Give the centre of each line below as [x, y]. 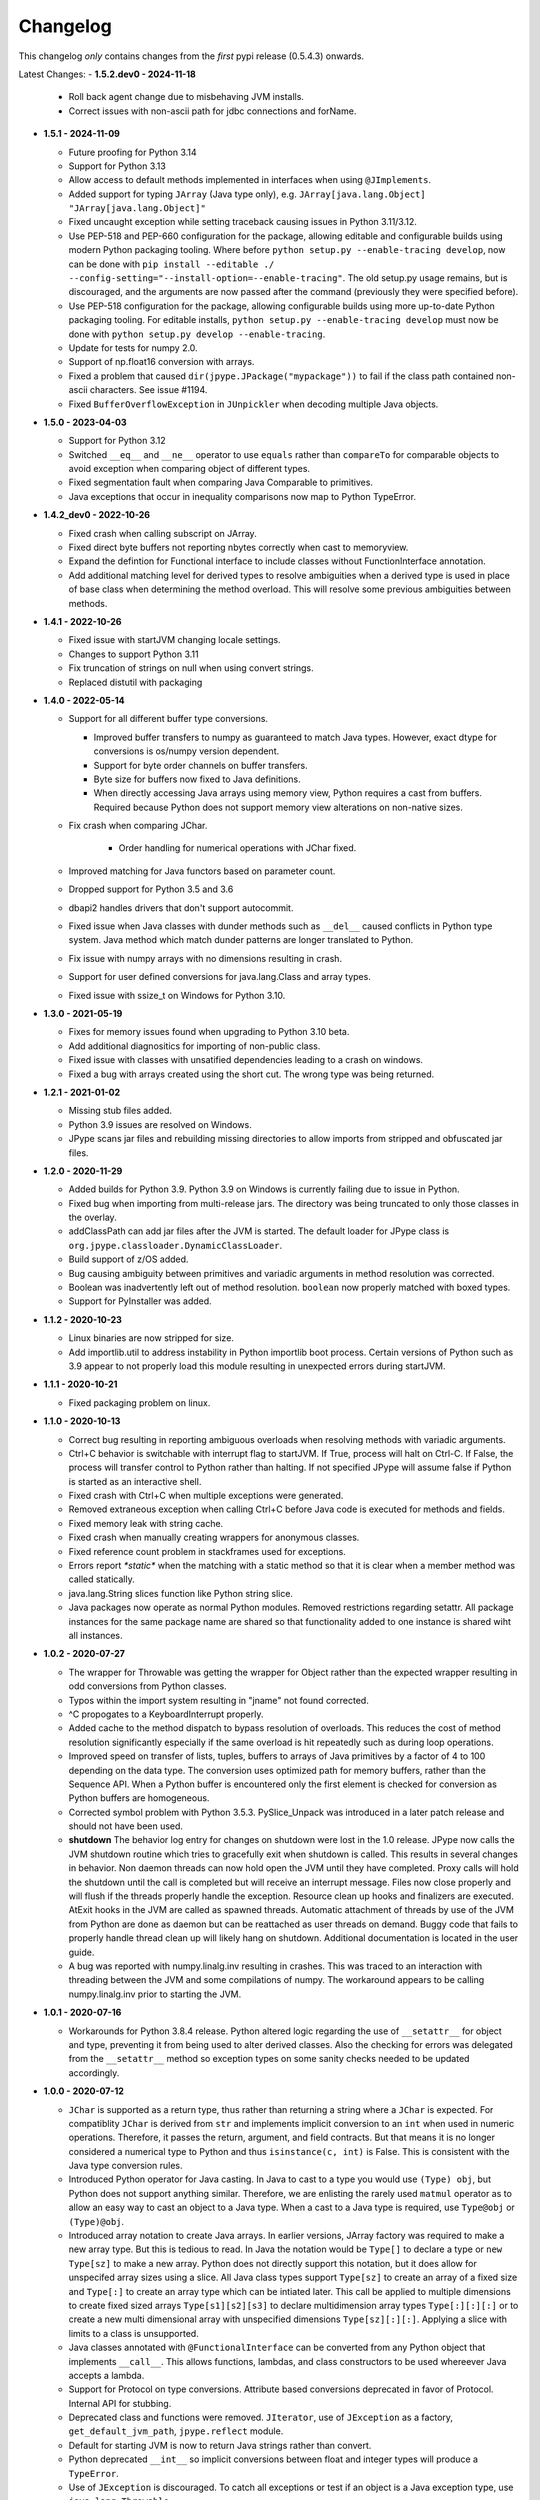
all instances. [95, 1635]
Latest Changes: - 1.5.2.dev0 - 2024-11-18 [107, 74]
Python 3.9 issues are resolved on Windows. [160, 1124]
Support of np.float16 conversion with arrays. [161, 362]
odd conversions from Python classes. [147, 1686]
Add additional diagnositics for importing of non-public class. [194, 1046]
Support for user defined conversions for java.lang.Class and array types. [220, 977]
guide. [81, 1952]
